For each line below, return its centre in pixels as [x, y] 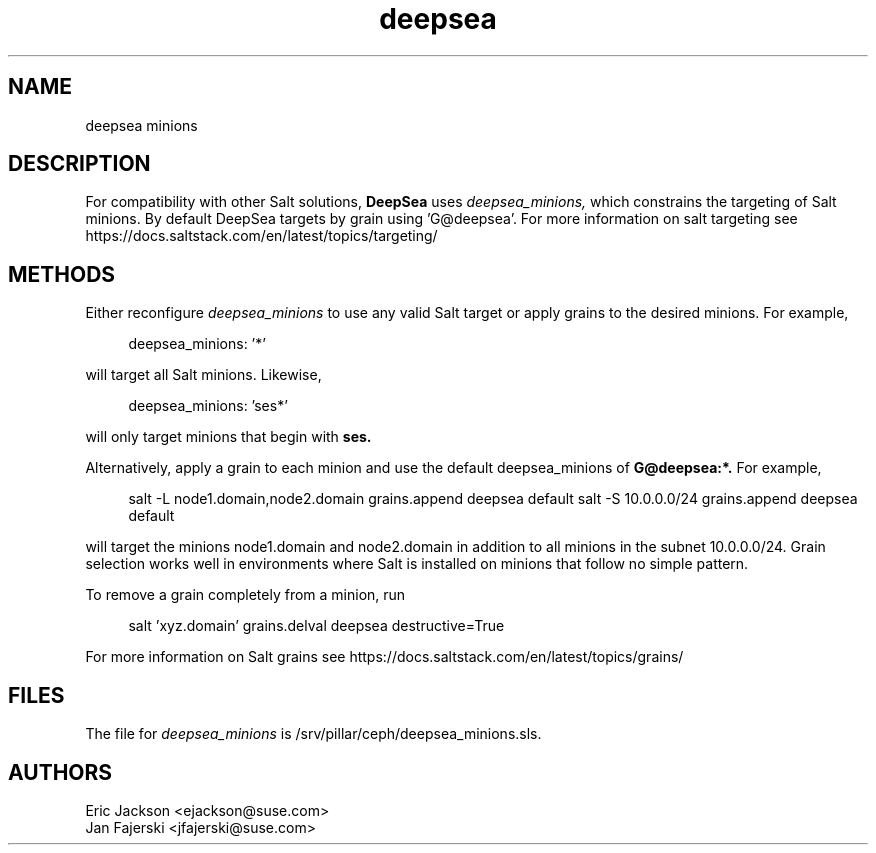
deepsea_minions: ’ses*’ [208, 406]
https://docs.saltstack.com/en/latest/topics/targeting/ [261, 236]
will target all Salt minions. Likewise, [203, 375]
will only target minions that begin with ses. [228, 437]
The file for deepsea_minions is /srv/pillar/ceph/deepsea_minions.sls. [313, 734]
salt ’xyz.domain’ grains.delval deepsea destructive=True [316, 626]
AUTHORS [60, 772]
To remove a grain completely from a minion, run [245, 595]
